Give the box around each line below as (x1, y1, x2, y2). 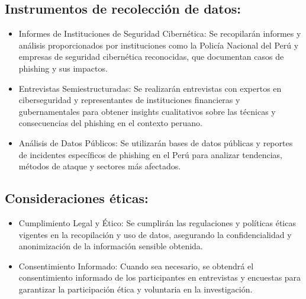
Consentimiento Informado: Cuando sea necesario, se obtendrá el (18, 259, 254, 272)
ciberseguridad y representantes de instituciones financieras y (18, 94, 240, 106)
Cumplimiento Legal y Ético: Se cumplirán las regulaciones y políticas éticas (18, 216, 296, 229)
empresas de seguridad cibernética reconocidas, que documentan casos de (18, 50, 284, 63)
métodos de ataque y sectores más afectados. (18, 160, 181, 172)
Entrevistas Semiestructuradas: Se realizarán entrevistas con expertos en (18, 82, 282, 94)
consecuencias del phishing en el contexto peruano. (18, 117, 203, 129)
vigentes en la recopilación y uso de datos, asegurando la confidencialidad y (18, 228, 292, 240)
